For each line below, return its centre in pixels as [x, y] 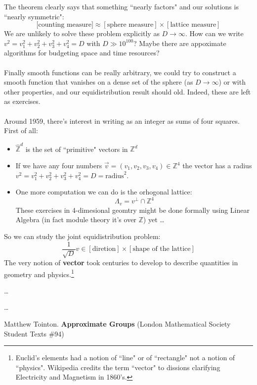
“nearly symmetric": [34, 16]
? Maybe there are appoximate [180, 43]
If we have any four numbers [59, 166]
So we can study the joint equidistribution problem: [82, 236]
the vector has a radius [217, 166]
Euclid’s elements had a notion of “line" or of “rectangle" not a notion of [125, 358]
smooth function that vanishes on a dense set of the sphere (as [99, 82]
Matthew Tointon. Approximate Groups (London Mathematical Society [117, 324]
